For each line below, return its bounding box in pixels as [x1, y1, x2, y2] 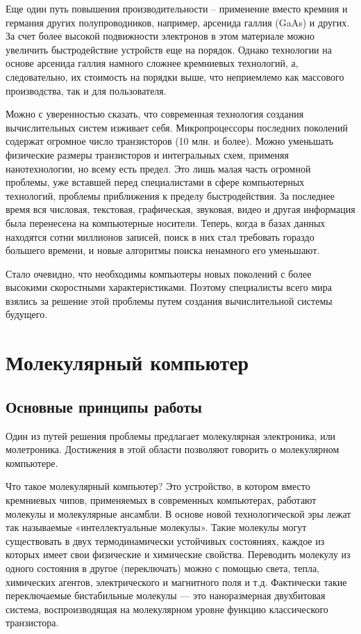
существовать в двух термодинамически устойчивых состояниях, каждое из [6, 533, 325, 548]
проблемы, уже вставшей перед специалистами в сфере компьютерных [6, 175, 305, 189]
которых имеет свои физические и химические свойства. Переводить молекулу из [6, 547, 351, 562]
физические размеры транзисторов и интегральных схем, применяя [6, 147, 289, 161]
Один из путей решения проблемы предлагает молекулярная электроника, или [6, 428, 336, 443]
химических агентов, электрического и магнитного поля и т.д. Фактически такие [6, 574, 347, 589]
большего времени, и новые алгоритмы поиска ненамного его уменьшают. [6, 243, 320, 257]
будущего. [6, 307, 48, 322]
